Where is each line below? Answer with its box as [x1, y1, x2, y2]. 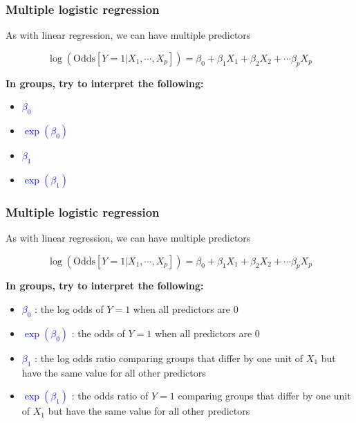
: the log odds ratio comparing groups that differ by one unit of [35, 350, 303, 365]
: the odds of [71, 325, 125, 340]
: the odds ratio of [71, 388, 149, 403]
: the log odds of [35, 302, 104, 316]
